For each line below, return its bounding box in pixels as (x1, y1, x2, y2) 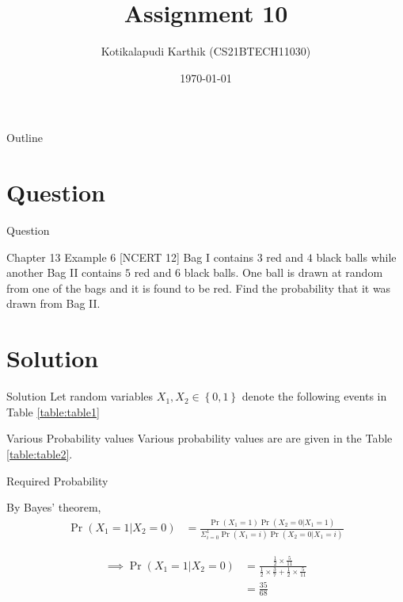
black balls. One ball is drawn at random (184, 264, 383, 281)
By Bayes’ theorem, (6, 499, 101, 516)
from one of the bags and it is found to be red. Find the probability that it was (6, 279, 391, 296)
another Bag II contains (6, 264, 122, 281)
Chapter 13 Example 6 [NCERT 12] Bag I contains (6, 248, 253, 265)
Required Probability (6, 472, 108, 489)
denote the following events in (241, 388, 387, 405)
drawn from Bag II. (6, 295, 101, 312)
